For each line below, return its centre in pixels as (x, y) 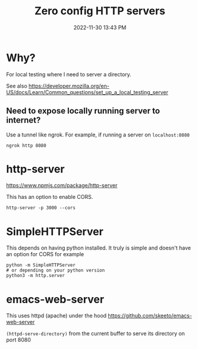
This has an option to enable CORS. (50, 197)
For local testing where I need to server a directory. (69, 74)
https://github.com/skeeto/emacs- (150, 316)
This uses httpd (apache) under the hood (56, 316)
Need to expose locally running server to (83, 111)
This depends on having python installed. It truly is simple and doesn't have (99, 248)
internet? (23, 120)
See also (17, 86)
